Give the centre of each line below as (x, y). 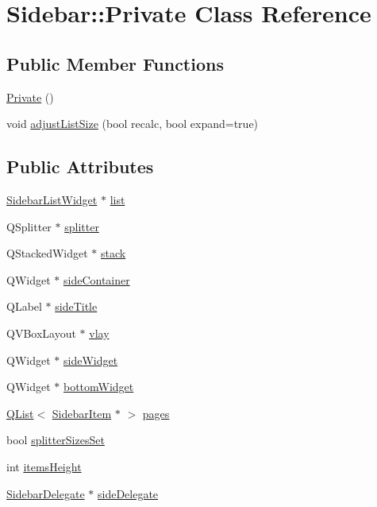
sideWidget (90, 360)
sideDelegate (128, 493)
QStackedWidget (47, 253)
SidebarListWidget (52, 199)
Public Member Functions (115, 63)
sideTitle (76, 306)
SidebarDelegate (46, 493)
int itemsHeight (44, 466)
